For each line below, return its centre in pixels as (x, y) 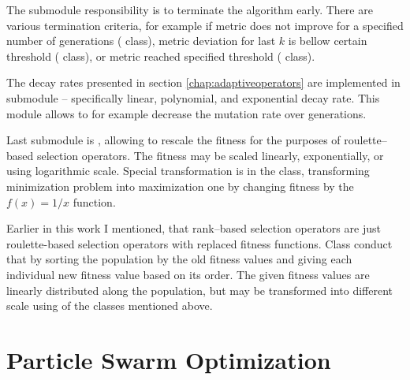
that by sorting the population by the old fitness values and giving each (179, 259)
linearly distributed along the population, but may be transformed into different (200, 290)
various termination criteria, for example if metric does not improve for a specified (205, 25)
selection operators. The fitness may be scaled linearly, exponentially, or (210, 155)
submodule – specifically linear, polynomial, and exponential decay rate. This (193, 97)
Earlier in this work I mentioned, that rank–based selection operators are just (194, 228)
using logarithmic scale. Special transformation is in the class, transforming (188, 171)
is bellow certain (328, 41)
